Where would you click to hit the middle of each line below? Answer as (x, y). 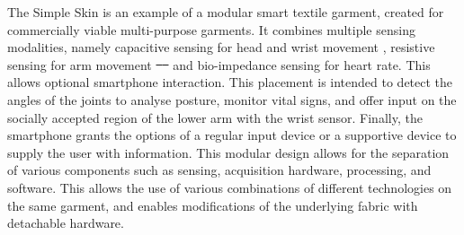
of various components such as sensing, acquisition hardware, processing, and (219, 170)
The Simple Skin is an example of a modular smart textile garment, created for (226, 12)
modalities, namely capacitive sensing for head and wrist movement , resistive (221, 47)
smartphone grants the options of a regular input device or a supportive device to (232, 135)
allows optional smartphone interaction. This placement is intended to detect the (230, 82)
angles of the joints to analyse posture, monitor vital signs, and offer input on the (232, 99)
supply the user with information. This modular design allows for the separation (228, 152)
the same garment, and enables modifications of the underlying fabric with (213, 205)
